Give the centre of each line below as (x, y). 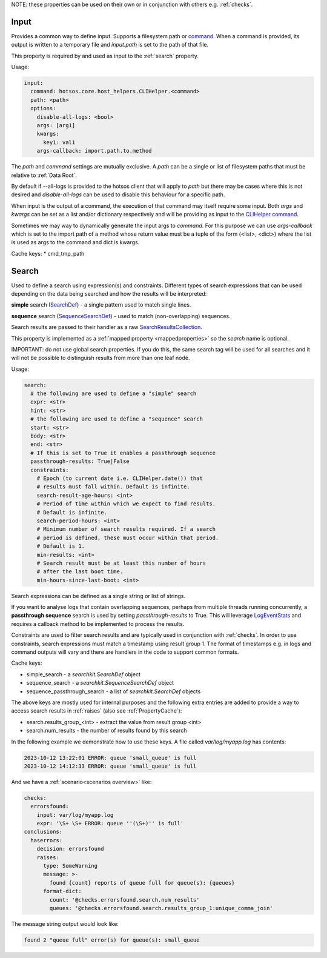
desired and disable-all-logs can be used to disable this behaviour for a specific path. (118, 195)
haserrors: (47, 840)
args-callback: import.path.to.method (94, 151)
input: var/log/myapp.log (75, 815)
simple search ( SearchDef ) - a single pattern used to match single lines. (101, 305)
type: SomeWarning (71, 866)
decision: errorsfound (70, 849)
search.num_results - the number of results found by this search (107, 731)
